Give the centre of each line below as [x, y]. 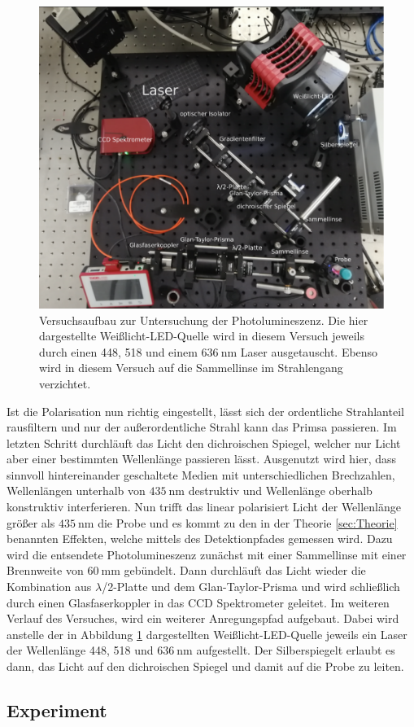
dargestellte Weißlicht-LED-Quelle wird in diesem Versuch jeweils [202, 336]
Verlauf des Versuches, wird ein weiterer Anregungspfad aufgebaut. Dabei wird [203, 618]
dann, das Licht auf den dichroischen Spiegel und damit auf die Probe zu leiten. [205, 666]
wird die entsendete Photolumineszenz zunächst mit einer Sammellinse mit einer [207, 554]
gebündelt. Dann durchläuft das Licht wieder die [245, 570]
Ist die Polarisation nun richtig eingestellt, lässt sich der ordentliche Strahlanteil [205, 411]
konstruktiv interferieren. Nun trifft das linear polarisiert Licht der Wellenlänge [204, 507]
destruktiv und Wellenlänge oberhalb [280, 491]
